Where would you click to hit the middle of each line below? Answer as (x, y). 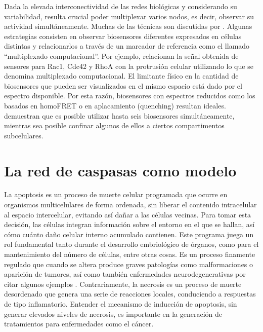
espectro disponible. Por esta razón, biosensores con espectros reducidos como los (130, 96)
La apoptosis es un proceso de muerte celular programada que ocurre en (116, 194)
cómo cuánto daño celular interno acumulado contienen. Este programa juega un (129, 234)
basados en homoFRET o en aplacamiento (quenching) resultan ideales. (115, 105)
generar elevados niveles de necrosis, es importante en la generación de (113, 313)
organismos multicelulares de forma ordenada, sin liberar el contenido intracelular (130, 205)
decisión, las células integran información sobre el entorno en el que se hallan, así (129, 224)
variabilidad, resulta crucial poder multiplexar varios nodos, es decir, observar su (129, 16)
